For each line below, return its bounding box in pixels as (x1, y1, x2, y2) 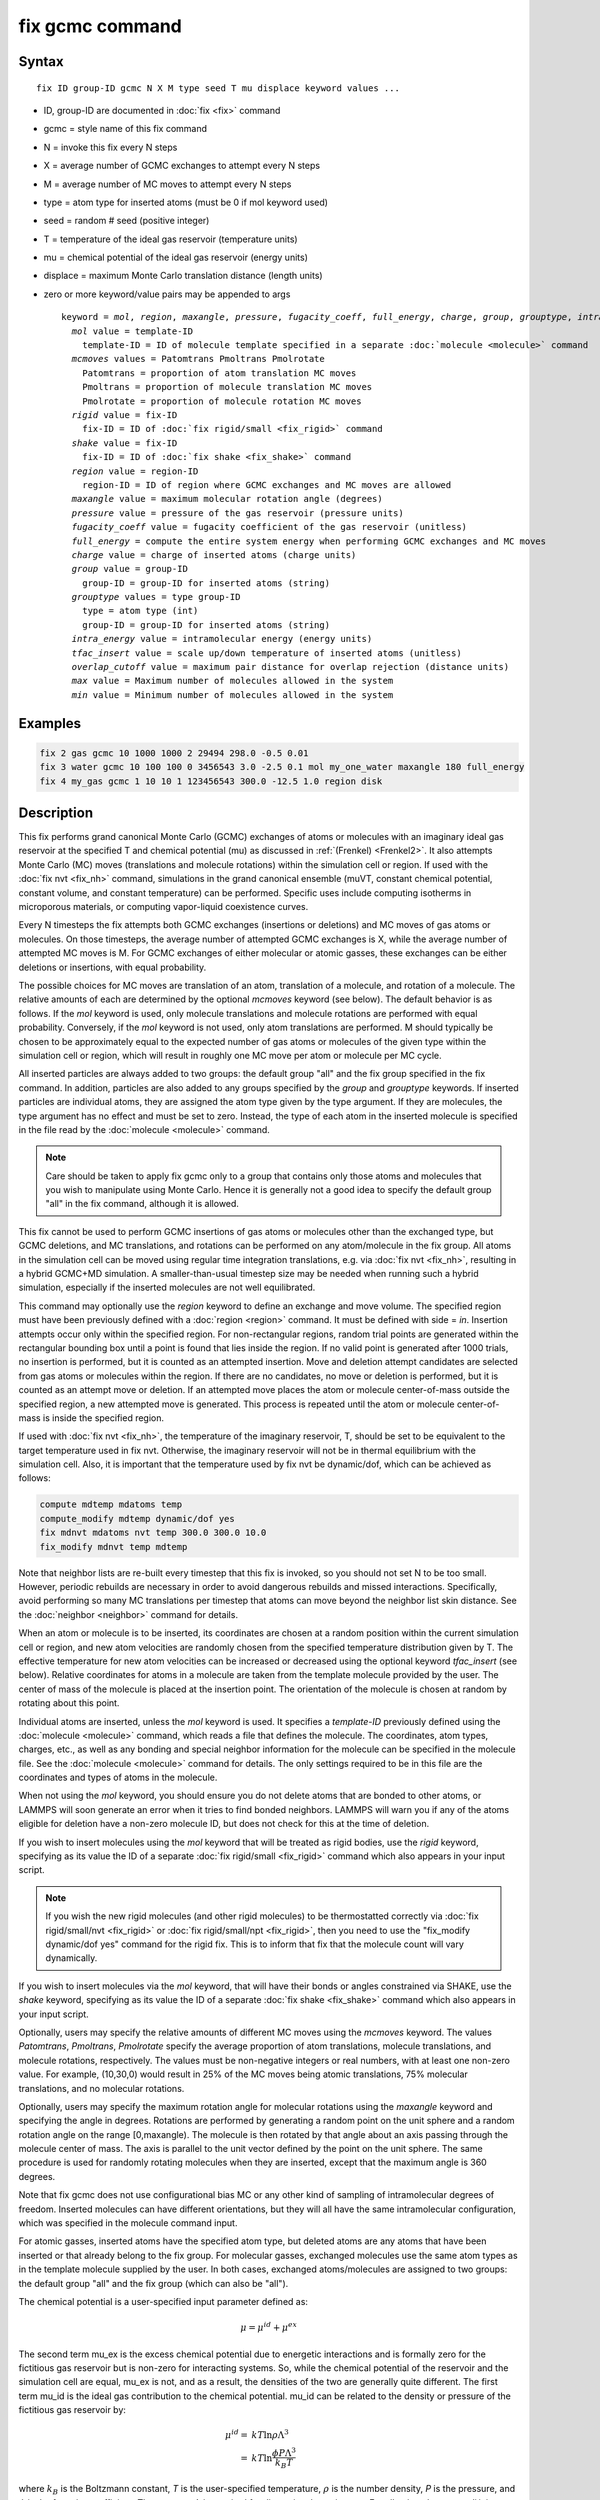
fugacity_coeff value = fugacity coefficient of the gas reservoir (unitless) (71, 521, 468, 533)
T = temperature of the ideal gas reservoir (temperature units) (43, 233, 299, 245)
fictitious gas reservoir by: (18, 2404, 127, 2416)
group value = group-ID (71, 563, 189, 575)
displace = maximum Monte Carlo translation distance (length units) (43, 270, 324, 282)
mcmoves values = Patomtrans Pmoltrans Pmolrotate (71, 353, 325, 365)
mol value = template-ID (71, 325, 194, 337)
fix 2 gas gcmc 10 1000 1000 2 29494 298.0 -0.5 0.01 (39, 747, 309, 759)
